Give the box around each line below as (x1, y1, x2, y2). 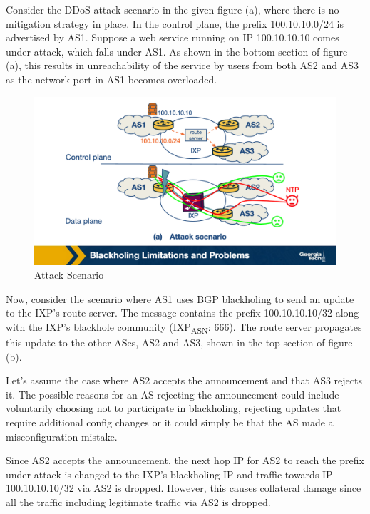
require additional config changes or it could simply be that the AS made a (6, 415, 334, 430)
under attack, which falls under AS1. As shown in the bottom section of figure (6, 43, 348, 58)
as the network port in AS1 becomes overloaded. (6, 71, 217, 86)
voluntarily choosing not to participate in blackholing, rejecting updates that (6, 401, 341, 416)
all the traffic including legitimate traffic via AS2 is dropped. (6, 495, 271, 510)
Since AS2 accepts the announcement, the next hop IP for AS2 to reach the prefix (6, 453, 364, 468)
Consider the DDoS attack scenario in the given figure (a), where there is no (6, 2, 339, 16)
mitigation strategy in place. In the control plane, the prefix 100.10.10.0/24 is (6, 16, 344, 31)
